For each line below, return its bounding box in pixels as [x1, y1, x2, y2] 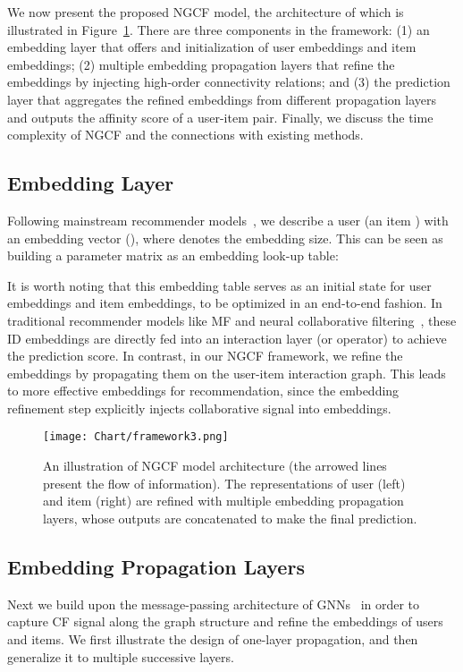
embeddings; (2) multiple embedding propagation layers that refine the [7, 55, 395, 73]
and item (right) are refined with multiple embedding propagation [43, 491, 404, 510]
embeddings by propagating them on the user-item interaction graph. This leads [7, 363, 446, 382]
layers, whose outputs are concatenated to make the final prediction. [43, 508, 417, 527]
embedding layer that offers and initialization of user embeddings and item [7, 38, 417, 56]
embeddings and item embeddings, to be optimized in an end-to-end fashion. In [7, 293, 442, 312]
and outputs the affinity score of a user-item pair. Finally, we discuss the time [7, 107, 434, 126]
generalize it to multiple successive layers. [7, 647, 234, 666]
